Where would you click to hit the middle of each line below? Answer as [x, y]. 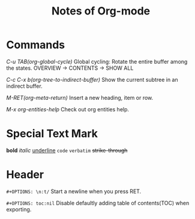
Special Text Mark [52, 134]
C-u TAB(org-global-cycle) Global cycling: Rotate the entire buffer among [97, 61]
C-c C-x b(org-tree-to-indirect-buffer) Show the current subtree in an [92, 79]
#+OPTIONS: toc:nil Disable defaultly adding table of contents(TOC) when [98, 203]
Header [25, 175]
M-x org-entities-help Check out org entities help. [68, 109]
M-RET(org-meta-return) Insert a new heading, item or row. [80, 97]
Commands [36, 45]
